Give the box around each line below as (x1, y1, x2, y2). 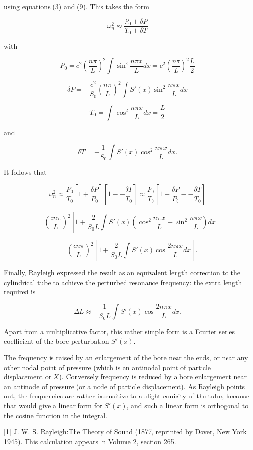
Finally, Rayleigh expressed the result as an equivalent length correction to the (4, 267, 240, 278)
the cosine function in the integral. (4, 410, 107, 420)
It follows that (4, 167, 47, 177)
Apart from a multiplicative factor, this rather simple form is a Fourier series (4, 326, 235, 336)
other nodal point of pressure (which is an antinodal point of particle (4, 362, 211, 372)
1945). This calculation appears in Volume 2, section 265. (4, 436, 176, 446)
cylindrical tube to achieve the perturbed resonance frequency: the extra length (4, 277, 242, 287)
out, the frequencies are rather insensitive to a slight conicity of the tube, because (4, 391, 249, 401)
